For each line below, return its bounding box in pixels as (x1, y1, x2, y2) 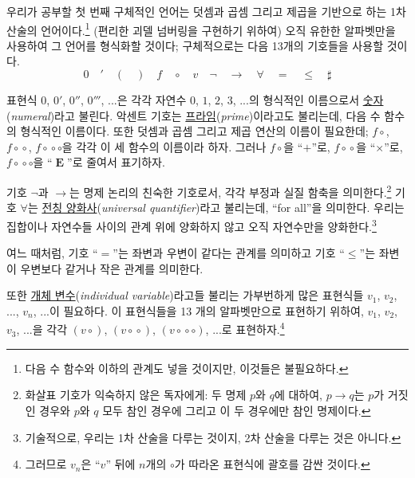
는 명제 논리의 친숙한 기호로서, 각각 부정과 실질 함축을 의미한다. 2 (69, 182, 392, 200)
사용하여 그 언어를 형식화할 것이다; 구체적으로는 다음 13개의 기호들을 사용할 (6, 37, 384, 53)
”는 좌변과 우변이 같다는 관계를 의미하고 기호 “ (113, 245, 345, 261)
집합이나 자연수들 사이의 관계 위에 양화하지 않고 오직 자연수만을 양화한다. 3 (6, 215, 377, 234)
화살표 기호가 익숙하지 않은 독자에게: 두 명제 (25, 386, 247, 403)
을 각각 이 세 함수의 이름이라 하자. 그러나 (61, 138, 267, 155)
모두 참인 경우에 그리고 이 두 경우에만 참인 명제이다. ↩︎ (102, 402, 371, 418)
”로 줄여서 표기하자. (67, 154, 165, 170)
